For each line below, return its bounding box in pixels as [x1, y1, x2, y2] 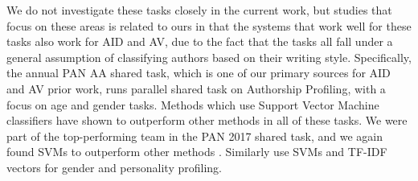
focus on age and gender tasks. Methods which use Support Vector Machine [6, 96, 379, 113]
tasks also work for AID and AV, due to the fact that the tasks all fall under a [6, 33, 393, 50]
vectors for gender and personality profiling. [6, 158, 222, 175]
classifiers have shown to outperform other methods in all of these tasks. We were [6, 112, 408, 129]
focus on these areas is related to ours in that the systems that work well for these [6, 17, 412, 34]
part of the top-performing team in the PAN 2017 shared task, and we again [6, 127, 383, 144]
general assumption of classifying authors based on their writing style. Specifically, [6, 48, 412, 65]
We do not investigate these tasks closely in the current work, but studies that [6, 2, 392, 18]
